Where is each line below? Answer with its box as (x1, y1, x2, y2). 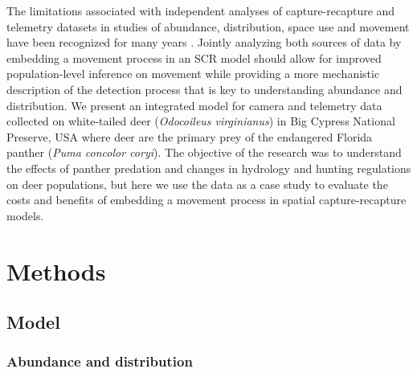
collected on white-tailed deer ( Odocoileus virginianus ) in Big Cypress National (6, 113, 395, 129)
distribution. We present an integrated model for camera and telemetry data (6, 96, 382, 113)
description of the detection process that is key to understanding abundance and (6, 80, 403, 97)
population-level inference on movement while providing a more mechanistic (6, 65, 380, 82)
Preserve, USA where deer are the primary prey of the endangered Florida (6, 128, 373, 145)
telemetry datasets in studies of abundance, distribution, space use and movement (6, 18, 410, 35)
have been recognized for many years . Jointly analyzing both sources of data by (6, 34, 402, 51)
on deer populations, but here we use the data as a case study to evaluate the (6, 175, 388, 192)
